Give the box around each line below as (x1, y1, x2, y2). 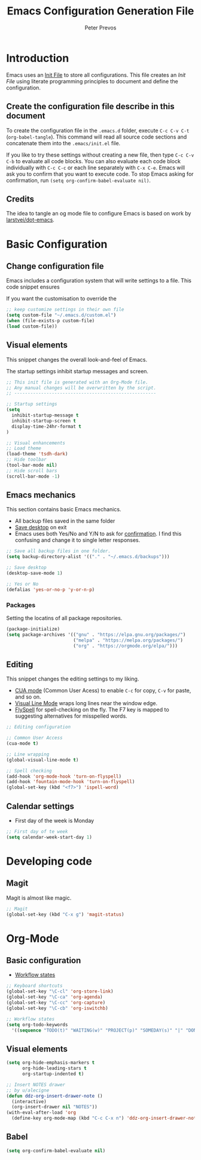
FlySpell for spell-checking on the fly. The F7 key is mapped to (14, 706, 169, 714)
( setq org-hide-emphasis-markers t (6, 1060, 95, 1066)
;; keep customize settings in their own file (6, 307, 124, 313)
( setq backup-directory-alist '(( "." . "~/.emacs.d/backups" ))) (6, 554, 170, 560)
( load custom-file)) (6, 323, 58, 329)
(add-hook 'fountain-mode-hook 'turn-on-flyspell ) (6, 779, 135, 785)
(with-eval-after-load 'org (6, 1110, 77, 1116)
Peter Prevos (84, 24, 117, 31)
